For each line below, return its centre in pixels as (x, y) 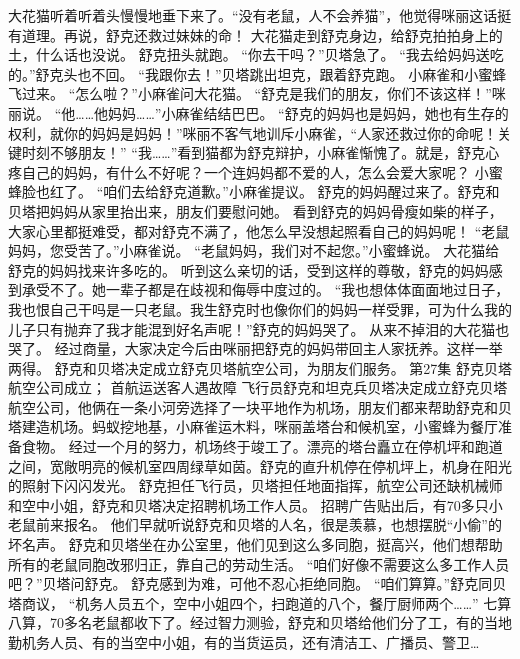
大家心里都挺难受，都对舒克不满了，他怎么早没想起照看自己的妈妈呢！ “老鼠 (259, 230)
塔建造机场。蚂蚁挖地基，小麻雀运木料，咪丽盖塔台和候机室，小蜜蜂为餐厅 (253, 426)
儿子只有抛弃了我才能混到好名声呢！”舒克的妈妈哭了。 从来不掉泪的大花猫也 (259, 328)
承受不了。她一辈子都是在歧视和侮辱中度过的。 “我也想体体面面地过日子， (265, 289)
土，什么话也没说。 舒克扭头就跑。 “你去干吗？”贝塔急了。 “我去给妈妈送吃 (256, 54)
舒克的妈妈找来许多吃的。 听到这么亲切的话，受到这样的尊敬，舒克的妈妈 (248, 269)
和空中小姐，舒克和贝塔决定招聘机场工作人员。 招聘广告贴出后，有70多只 (248, 504)
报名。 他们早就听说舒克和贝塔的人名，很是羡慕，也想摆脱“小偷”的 (282, 524)
